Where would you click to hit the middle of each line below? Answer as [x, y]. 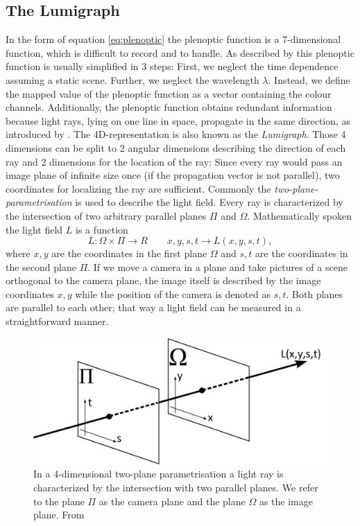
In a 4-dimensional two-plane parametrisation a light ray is [158, 474]
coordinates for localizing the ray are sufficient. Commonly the [138, 188]
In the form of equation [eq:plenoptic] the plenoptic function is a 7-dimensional [173, 39]
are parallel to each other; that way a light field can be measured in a [153, 307]
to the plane [59, 501]
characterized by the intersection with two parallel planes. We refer [176, 488]
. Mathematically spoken [299, 215]
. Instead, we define [309, 79]
